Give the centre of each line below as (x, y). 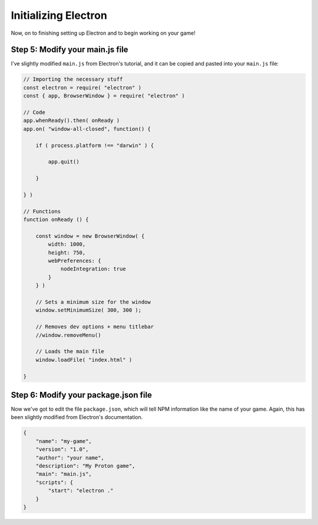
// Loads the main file (70, 351)
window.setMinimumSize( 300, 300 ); (88, 310)
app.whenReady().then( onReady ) (72, 120)
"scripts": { (54, 482)
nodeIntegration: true (93, 269)
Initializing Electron (59, 15)
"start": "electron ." (81, 491)
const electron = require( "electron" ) (82, 87)
